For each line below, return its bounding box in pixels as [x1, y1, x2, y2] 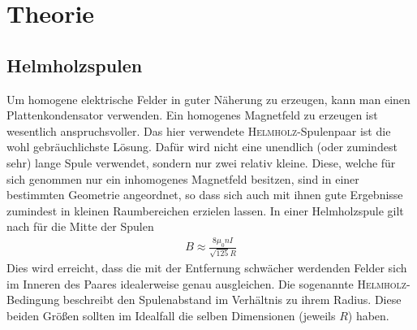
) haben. [347, 306, 389, 323]
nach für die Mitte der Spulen [6, 218, 154, 235]
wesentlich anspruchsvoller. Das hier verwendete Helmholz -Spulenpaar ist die [6, 122, 391, 139]
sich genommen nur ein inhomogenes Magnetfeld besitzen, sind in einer [6, 170, 359, 187]
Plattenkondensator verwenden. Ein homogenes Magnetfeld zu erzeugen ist [6, 106, 378, 124]
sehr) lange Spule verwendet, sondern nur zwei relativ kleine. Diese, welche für [6, 154, 396, 171]
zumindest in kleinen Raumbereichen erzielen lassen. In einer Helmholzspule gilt [6, 202, 404, 219]
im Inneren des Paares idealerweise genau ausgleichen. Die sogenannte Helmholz [6, 275, 406, 292]
